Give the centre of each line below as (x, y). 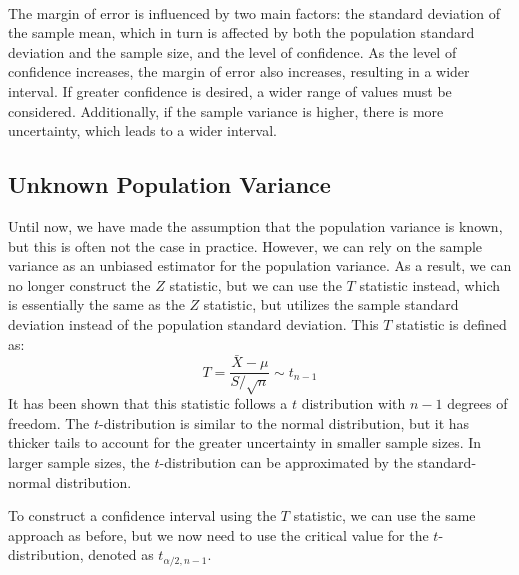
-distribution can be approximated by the (286, 461)
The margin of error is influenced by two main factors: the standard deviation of (254, 12)
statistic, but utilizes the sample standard (331, 304)
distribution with (353, 403)
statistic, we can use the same (384, 515)
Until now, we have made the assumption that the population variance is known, (255, 225)
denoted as (121, 554)
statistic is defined (451, 323)
